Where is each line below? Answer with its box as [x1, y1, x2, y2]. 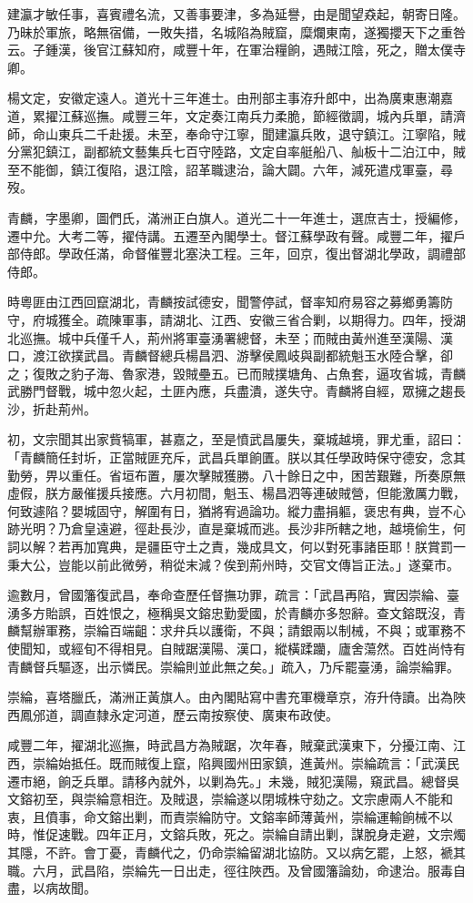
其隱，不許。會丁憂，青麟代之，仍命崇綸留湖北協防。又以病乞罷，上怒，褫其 [7, 842, 466, 861]
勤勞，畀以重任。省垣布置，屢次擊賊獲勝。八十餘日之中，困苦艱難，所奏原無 [7, 465, 466, 484]
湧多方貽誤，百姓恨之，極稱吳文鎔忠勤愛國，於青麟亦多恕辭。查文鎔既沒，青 [7, 603, 466, 622]
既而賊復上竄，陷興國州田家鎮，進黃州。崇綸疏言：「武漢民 [108, 753, 459, 772]
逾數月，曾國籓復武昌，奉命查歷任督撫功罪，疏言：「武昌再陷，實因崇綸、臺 [7, 585, 459, 604]
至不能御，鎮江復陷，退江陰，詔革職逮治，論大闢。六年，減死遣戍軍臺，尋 [7, 159, 453, 178]
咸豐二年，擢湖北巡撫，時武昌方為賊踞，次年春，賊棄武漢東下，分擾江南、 [7, 736, 453, 755]
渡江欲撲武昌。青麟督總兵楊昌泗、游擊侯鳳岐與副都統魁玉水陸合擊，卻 [32, 346, 453, 365]
